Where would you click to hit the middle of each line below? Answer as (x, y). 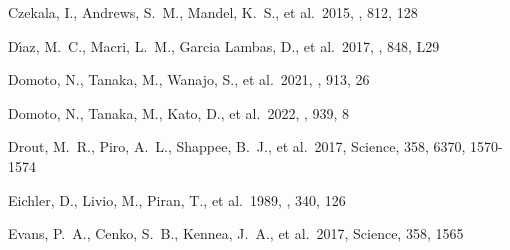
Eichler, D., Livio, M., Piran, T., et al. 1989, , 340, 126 (177, 199)
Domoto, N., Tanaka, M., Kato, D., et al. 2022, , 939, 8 (179, 112)
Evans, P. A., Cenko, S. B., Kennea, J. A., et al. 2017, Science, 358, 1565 (236, 233)
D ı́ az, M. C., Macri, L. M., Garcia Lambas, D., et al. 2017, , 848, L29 (224, 45)
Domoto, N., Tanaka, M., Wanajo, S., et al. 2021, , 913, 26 (189, 79)
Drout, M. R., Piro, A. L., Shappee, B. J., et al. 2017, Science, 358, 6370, (237, 146)
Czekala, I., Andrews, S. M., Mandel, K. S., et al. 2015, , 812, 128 (213, 12)
